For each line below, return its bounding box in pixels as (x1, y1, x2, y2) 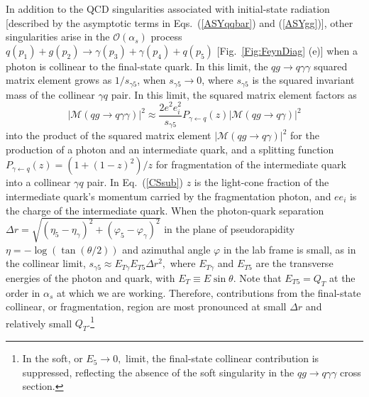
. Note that (233, 270, 282, 285)
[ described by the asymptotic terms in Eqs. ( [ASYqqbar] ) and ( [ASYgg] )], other (6, 15, 353, 30)
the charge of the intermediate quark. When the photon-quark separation (6, 202, 324, 217)
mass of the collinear (6, 87, 95, 102)
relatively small (6, 315, 72, 330)
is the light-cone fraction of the (194, 175, 329, 190)
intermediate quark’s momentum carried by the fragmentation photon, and (6, 188, 331, 203)
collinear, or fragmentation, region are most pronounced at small (6, 299, 287, 314)
